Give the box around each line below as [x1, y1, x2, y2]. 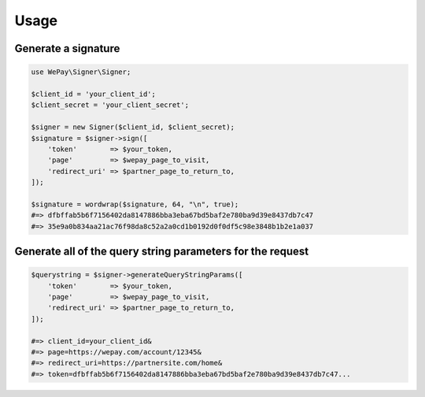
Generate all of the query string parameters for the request [14, 245, 309, 258]
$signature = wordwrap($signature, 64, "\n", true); [31, 199, 239, 209]
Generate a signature [14, 42, 120, 55]
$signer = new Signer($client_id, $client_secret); [31, 123, 235, 132]
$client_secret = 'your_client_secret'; [31, 101, 189, 109]
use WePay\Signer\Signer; [31, 68, 131, 76]
